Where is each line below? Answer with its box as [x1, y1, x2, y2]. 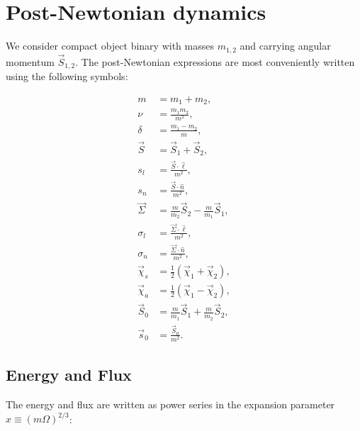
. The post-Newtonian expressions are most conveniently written [75, 54, 355, 69]
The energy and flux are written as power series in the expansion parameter [6, 397, 335, 412]
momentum [6, 54, 55, 69]
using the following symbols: [6, 69, 128, 84]
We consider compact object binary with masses [6, 38, 214, 53]
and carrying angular [240, 38, 331, 53]
